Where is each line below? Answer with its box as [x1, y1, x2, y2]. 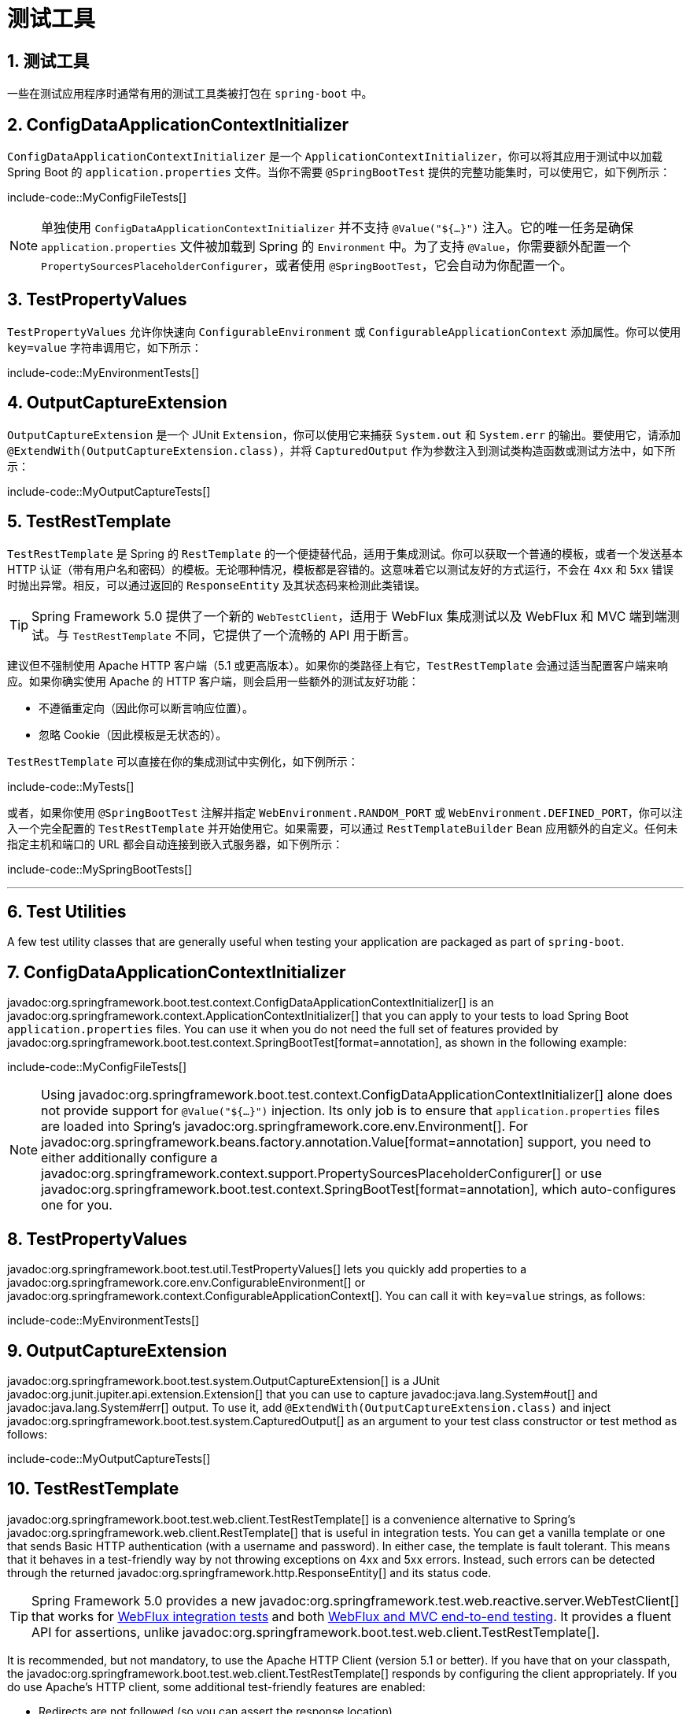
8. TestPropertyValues [7, 1228, 187, 1249]
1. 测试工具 [7, 50, 90, 71]
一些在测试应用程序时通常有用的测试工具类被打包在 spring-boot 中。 [7, 87, 373, 101]
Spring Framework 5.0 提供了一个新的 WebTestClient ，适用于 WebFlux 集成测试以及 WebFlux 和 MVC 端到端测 [31, 608, 680, 624]
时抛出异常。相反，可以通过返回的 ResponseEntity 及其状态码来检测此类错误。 [7, 578, 426, 592]
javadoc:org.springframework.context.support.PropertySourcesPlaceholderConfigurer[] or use [41, 1165, 603, 1182]
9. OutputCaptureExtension [7, 1340, 227, 1361]
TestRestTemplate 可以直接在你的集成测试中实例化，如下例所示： [7, 754, 359, 768]
